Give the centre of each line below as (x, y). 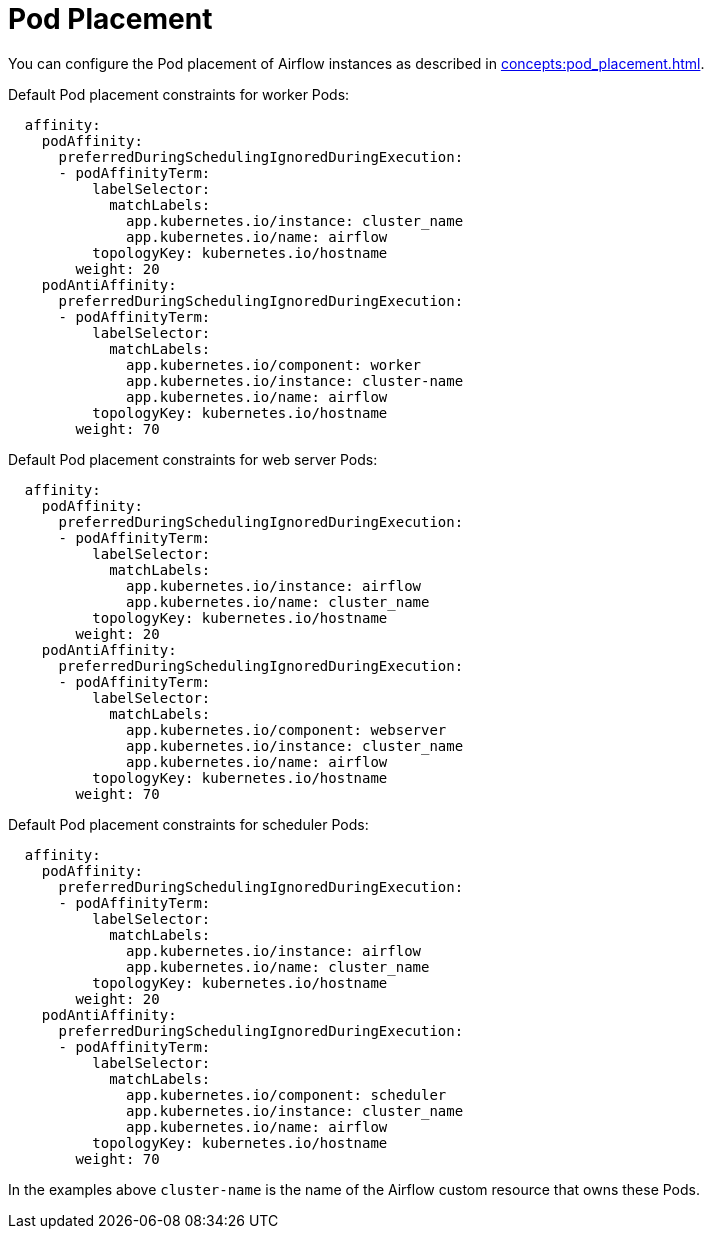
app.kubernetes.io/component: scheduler (286, 1094)
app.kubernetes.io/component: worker (274, 364)
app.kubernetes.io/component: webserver (286, 729)
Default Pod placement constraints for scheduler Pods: (188, 824)
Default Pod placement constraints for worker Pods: (179, 94)
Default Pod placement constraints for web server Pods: (193, 459)
